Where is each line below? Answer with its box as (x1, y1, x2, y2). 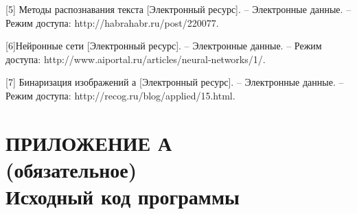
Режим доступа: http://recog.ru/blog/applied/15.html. (5, 88, 235, 102)
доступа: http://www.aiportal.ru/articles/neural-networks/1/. (5, 51, 266, 66)
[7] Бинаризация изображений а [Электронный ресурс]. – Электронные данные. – (5, 75, 344, 89)
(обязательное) (5, 155, 137, 183)
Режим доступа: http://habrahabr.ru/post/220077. (5, 15, 219, 29)
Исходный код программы (5, 182, 240, 211)
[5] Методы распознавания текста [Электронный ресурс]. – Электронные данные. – (5, 2, 352, 16)
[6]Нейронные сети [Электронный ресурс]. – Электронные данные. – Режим (5, 38, 322, 53)
